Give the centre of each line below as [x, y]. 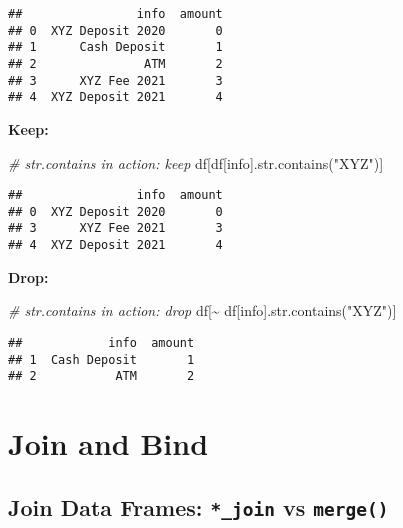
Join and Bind [108, 443]
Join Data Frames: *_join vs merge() [198, 506]
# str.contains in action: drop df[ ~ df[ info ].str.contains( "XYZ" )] [202, 310]
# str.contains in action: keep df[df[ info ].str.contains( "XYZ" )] [196, 162]
